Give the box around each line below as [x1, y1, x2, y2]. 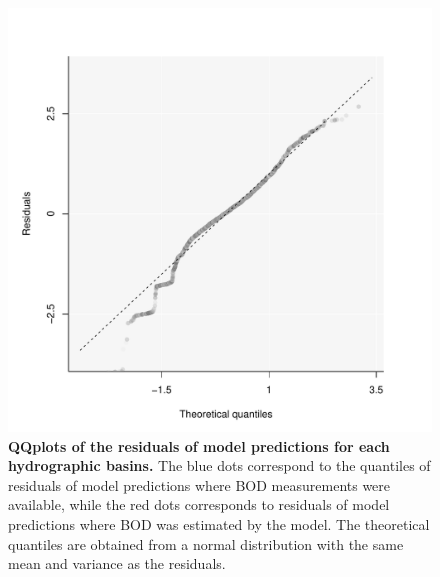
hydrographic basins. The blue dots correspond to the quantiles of [8, 455, 431, 476]
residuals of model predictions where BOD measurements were [8, 474, 391, 495]
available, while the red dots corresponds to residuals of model [8, 494, 390, 515]
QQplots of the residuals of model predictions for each [8, 435, 390, 456]
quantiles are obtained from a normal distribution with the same [8, 533, 404, 554]
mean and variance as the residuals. [8, 553, 226, 574]
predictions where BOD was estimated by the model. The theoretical [8, 513, 430, 534]
